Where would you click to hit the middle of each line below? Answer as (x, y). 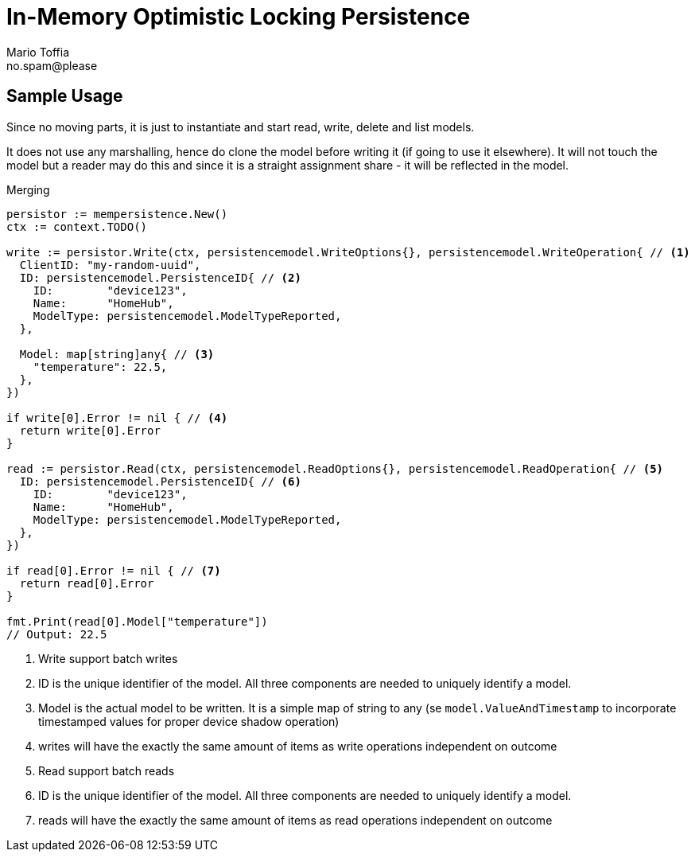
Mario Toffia (38, 52)
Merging (28, 189)
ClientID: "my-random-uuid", (110, 265)
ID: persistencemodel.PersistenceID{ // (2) (160, 277)
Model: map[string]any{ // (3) (117, 354)
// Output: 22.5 (57, 634)
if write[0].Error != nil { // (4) (117, 417)
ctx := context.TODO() (77, 226)
